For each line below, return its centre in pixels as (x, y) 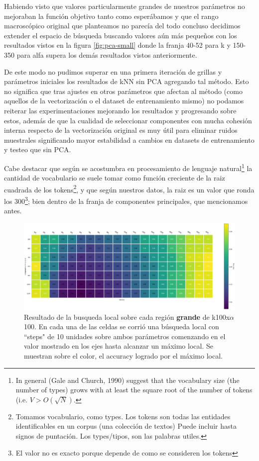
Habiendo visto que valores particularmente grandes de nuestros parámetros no (125, 6)
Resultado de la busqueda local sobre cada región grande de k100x (127, 317)
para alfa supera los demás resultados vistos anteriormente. (107, 54)
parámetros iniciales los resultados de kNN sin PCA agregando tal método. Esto (127, 81)
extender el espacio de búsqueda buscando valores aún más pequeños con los (121, 35)
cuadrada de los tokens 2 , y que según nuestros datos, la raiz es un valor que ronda (129, 188)
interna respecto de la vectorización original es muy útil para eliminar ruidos (121, 130)
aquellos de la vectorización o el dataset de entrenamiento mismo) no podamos (124, 101)
